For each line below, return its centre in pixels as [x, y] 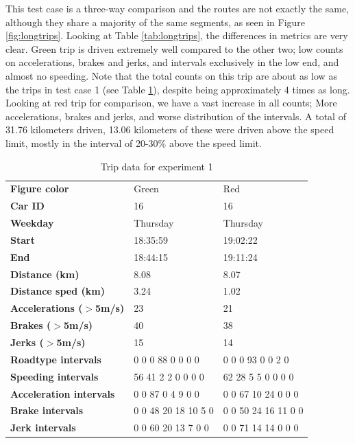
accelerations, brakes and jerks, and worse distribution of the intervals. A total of [176, 116]
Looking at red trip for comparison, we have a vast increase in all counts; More [171, 103]
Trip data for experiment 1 [157, 166]
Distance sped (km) [58, 291]
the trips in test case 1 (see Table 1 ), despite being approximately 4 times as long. [178, 89]
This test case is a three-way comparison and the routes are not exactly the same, [177, 8]
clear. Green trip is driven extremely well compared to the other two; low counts [174, 48]
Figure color [40, 189]
